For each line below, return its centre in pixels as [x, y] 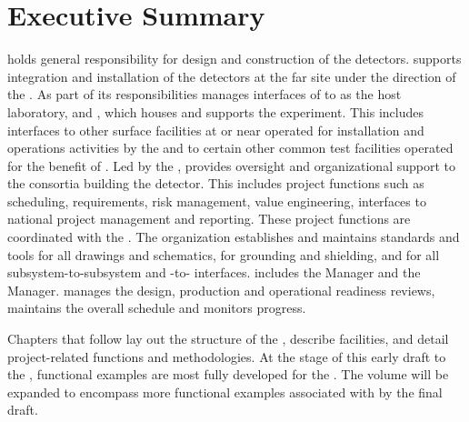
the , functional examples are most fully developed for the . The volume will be [228, 374]
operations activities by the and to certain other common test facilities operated [230, 148]
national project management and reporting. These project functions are [209, 219]
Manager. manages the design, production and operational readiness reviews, [221, 290]
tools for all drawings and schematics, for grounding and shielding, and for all [224, 254]
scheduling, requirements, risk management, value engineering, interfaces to [217, 201]
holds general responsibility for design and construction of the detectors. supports [234, 59]
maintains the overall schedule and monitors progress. [157, 308]
